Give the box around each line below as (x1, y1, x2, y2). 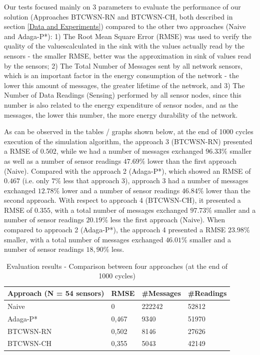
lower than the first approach (147, 155, 237, 166)
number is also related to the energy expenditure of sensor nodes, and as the (4, 99, 238, 110)
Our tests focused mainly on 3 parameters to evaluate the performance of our (4, 2, 241, 12)
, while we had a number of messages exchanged (56, 146, 203, 156)
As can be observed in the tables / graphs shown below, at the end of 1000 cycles (4, 126, 253, 137)
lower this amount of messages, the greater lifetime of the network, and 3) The (4, 80, 245, 90)
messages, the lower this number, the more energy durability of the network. (4, 109, 238, 120)
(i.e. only (22, 175, 49, 186)
